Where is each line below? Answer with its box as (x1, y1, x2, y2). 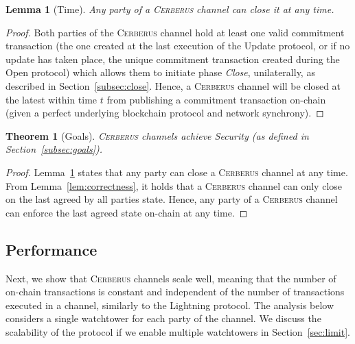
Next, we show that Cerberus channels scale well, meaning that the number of (5, 271, 336, 285)
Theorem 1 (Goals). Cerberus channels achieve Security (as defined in (5, 128, 309, 143)
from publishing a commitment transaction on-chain (106, 92, 326, 106)
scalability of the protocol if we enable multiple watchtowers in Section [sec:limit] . (5, 324, 350, 339)
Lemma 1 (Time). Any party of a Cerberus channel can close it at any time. (5, 2, 334, 16)
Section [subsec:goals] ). (5, 142, 103, 156)
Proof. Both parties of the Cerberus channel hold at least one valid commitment (5, 25, 345, 39)
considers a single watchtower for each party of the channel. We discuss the (5, 311, 321, 325)
